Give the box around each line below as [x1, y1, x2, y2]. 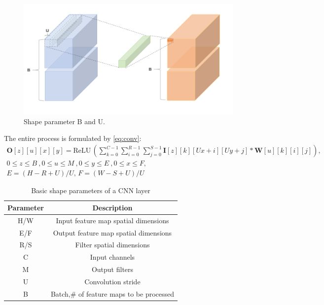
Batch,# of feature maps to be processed [50, 288, 175, 299]
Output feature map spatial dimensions [53, 227, 172, 237]
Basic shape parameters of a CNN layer [31, 185, 150, 196]
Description [92, 202, 133, 212]
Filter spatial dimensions [75, 239, 150, 250]
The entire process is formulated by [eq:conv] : [4, 133, 142, 143]
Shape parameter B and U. [24, 116, 105, 127]
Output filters [91, 264, 134, 274]
